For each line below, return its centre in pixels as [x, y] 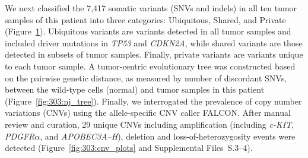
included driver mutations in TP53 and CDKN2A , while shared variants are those [154, 42]
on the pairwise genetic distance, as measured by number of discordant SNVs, [146, 78]
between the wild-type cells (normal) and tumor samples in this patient [135, 89]
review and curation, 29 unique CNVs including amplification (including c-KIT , [150, 124]
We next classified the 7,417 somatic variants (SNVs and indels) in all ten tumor [151, 8]
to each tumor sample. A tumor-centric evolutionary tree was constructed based [150, 66]
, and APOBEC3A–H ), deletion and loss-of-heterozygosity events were [168, 136]
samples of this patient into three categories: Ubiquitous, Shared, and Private [145, 19]
